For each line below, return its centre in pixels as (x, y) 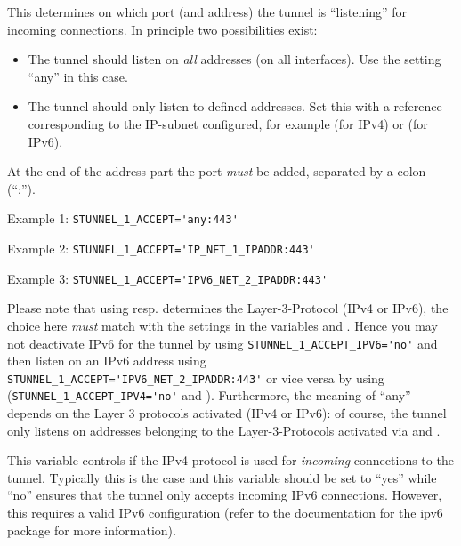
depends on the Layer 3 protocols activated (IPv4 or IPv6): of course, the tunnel (227, 413)
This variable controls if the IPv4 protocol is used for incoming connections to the (230, 460)
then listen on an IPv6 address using (107, 361)
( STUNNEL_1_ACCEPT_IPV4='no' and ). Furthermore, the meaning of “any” (209, 395)
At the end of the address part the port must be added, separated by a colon (217, 171)
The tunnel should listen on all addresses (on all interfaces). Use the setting (235, 59)
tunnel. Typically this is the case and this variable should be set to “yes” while (222, 477)
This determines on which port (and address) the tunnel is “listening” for (207, 12)
